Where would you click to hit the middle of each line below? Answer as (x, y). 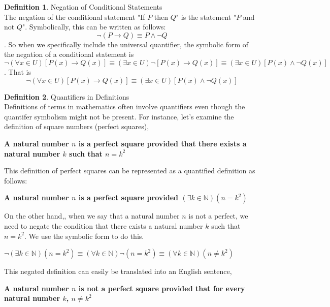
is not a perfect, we (218, 216)
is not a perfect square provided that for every (162, 288)
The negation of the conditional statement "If (75, 17)
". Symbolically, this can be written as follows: (94, 27)
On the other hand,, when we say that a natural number (92, 216)
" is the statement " (206, 17)
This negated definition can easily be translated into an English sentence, (118, 271)
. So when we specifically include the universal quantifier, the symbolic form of (126, 44)
